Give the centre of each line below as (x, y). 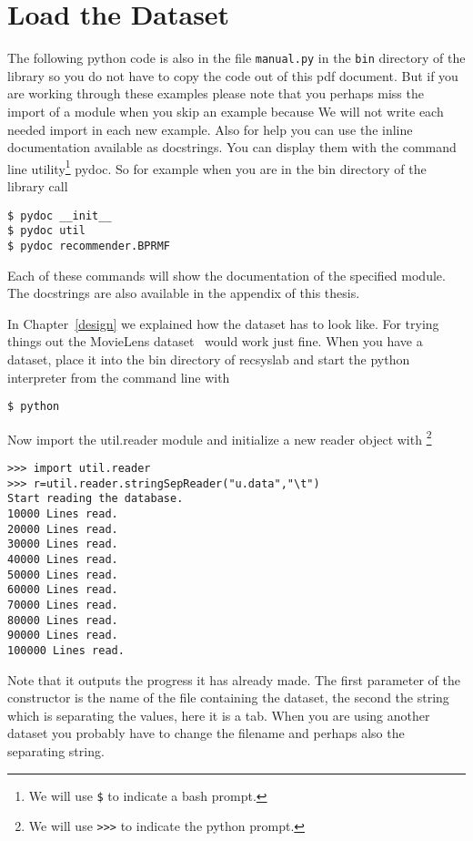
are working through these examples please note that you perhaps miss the (216, 93)
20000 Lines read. (63, 529)
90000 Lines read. (63, 636)
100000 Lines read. (66, 650)
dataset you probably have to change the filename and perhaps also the (206, 733)
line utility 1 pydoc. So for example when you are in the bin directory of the (217, 167)
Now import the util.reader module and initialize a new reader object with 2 (220, 437)
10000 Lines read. (63, 514)
